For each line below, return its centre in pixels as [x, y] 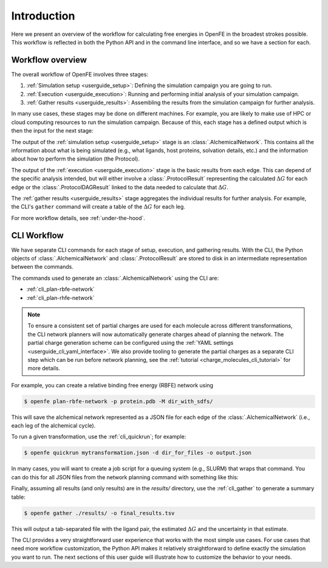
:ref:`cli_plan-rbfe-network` [61, 289]
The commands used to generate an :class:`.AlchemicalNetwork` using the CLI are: [115, 278]
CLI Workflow [37, 235]
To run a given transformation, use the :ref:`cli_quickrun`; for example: [99, 437]
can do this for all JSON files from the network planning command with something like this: [125, 477]
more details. [44, 369]
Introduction [43, 16]
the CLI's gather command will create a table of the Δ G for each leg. [98, 207]
